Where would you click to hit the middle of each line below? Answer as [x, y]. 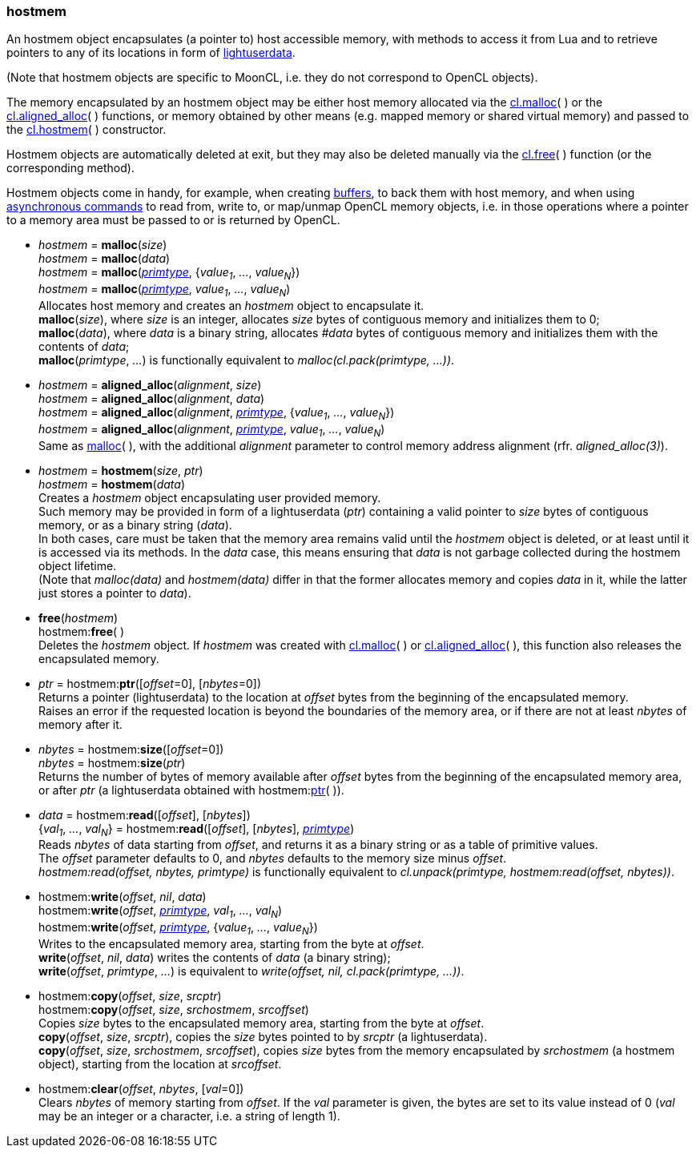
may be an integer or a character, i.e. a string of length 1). [189, 1116]
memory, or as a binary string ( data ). [135, 525]
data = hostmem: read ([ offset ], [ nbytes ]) [145, 814]
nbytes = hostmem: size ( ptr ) [112, 762]
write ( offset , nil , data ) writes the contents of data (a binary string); [215, 957]
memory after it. [80, 724]
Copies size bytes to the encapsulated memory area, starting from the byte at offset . [262, 1023]
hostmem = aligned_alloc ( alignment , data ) [152, 398]
